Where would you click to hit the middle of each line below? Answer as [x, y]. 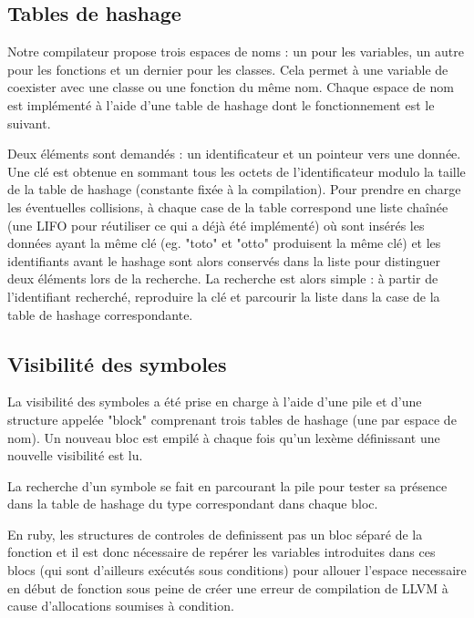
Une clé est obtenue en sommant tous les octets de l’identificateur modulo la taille [237, 171]
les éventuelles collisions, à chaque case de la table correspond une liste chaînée [228, 206]
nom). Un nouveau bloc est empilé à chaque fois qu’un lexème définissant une [224, 437]
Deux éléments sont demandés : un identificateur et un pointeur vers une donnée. [234, 154]
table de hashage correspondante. [100, 314]
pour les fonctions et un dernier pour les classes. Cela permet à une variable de [228, 69]
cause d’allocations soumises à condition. [121, 606]
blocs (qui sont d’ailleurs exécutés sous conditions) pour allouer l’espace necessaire [237, 570]
